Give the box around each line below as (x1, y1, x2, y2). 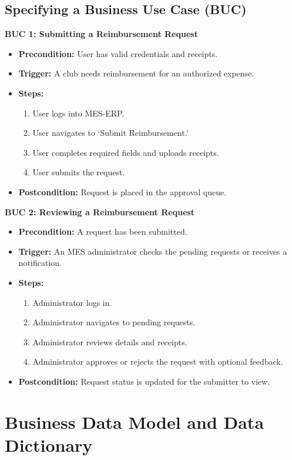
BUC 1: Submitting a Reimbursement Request (5, 28, 198, 40)
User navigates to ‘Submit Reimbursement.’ (32, 126, 189, 139)
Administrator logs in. (32, 296, 112, 308)
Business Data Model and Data (5, 409, 264, 434)
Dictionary (5, 432, 93, 456)
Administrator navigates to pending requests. (32, 316, 196, 328)
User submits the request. (32, 166, 125, 178)
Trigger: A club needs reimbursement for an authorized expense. (18, 67, 254, 79)
